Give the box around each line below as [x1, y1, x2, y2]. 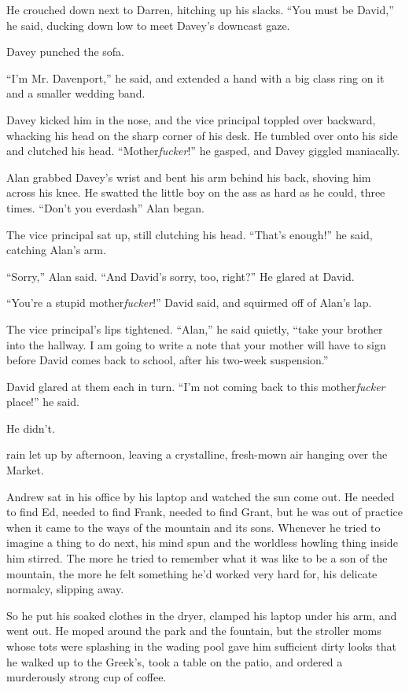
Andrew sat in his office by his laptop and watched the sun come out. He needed [6, 488, 395, 504]
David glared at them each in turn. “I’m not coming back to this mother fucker [6, 378, 385, 394]
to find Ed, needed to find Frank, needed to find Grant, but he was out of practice [6, 504, 403, 520]
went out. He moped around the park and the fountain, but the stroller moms [6, 622, 381, 639]
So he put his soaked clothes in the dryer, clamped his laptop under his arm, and [6, 607, 397, 623]
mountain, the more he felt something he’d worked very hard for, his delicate [6, 565, 378, 581]
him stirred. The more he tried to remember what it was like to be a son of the [6, 550, 388, 566]
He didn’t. [6, 419, 55, 436]
